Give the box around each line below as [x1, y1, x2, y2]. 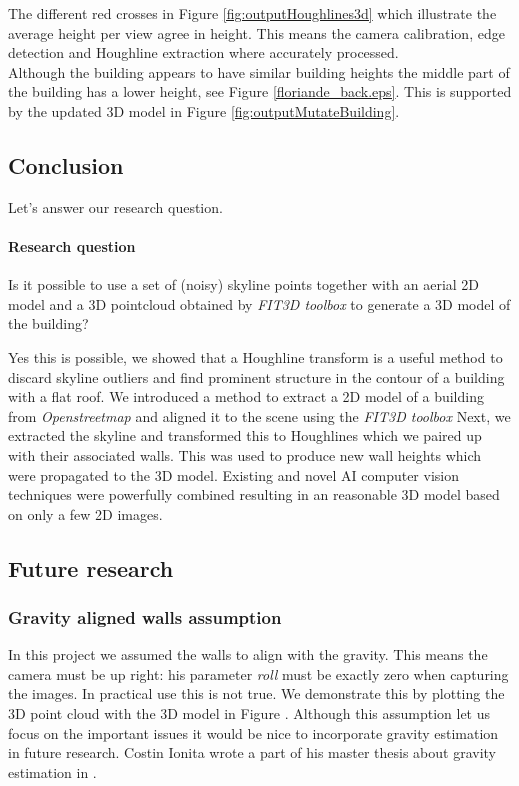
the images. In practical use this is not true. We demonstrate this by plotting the [8, 683, 505, 704]
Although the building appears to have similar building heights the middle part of [8, 61, 510, 82]
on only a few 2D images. [8, 503, 163, 524]
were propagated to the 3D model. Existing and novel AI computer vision [8, 464, 459, 485]
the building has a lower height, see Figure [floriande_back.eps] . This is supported [8, 81, 512, 102]
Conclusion [8, 149, 124, 180]
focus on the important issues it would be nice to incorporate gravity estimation [8, 722, 499, 743]
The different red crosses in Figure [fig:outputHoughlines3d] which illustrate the [8, 3, 497, 23]
